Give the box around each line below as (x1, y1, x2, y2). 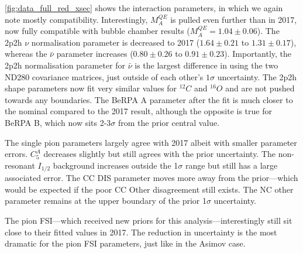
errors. (5, 148, 28, 160)
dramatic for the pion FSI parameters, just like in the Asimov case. (5, 237, 246, 249)
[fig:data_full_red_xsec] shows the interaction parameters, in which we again (5, 2, 283, 13)
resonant (5, 159, 35, 171)
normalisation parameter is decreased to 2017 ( (31, 36, 200, 48)
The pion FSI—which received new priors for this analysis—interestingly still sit (5, 214, 292, 226)
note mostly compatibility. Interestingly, (5, 13, 148, 25)
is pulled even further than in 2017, (170, 13, 297, 25)
